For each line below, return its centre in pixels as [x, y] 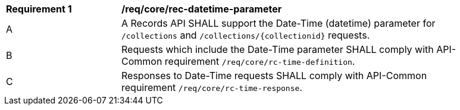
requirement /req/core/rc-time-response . [212, 87]
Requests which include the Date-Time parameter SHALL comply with [278, 49]
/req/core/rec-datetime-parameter [202, 9]
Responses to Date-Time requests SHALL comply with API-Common [274, 76]
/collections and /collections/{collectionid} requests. [246, 35]
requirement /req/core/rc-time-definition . [260, 61]
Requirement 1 [39, 9]
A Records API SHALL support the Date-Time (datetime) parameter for [278, 23]
